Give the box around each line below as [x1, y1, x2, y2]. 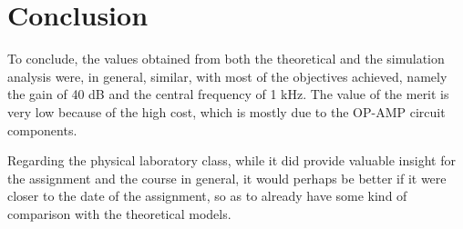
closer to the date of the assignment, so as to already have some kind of [7, 186, 407, 205]
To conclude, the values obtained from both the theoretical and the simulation [7, 49, 445, 68]
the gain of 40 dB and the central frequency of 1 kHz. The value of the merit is [7, 85, 449, 104]
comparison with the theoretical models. [7, 204, 231, 223]
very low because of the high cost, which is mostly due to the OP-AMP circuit [7, 102, 446, 121]
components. [7, 120, 77, 139]
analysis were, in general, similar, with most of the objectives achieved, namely [7, 66, 448, 85]
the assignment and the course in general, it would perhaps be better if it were [7, 168, 447, 187]
